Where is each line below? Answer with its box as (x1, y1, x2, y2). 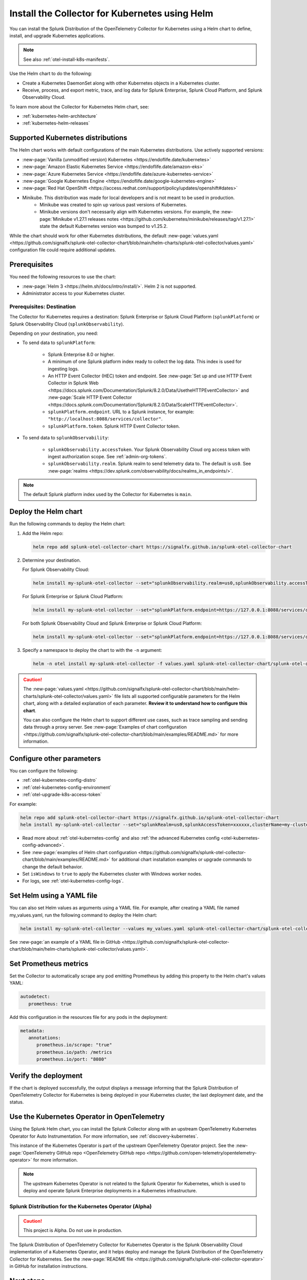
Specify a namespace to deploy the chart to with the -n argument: (22, 647, 162, 653)
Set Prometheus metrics (9, 959, 89, 968)
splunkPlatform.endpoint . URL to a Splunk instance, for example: (48, 409, 194, 415)
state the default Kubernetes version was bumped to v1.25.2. (39, 223, 168, 229)
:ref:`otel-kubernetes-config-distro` (22, 777, 97, 783)
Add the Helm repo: (22, 530, 64, 536)
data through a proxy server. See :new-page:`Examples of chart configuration (23, 724, 187, 730)
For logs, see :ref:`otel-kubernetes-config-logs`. (22, 878, 124, 884)
